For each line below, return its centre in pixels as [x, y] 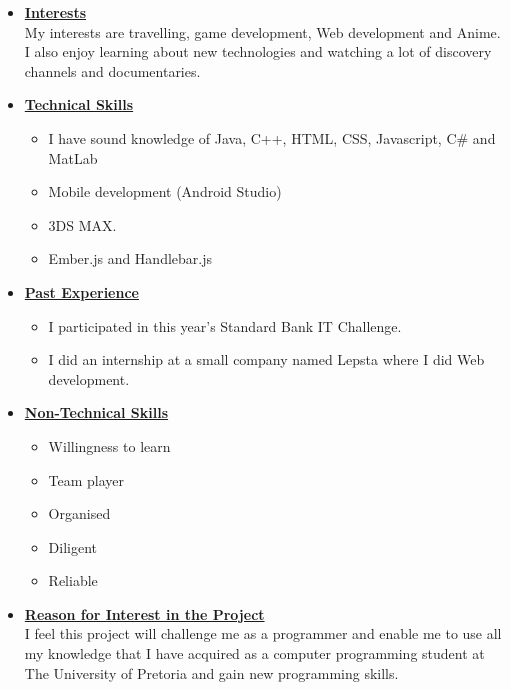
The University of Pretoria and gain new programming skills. [211, 672]
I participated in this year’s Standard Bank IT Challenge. [225, 325]
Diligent [73, 546]
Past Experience [81, 291]
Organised [79, 513]
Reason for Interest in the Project [144, 613]
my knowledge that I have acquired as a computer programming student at [254, 653]
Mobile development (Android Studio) [165, 191]
